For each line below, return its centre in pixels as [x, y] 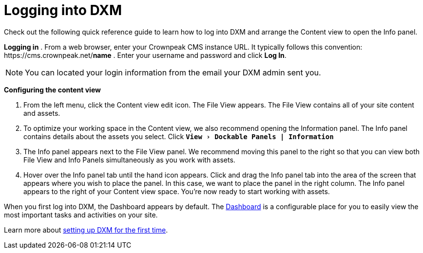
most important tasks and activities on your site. [81, 215]
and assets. [42, 113]
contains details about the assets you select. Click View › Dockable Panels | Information [179, 136]
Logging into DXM [63, 10]
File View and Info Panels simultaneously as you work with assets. [129, 160]
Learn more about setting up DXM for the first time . [86, 230]
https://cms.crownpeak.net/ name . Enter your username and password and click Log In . [145, 55]
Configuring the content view [52, 90]
